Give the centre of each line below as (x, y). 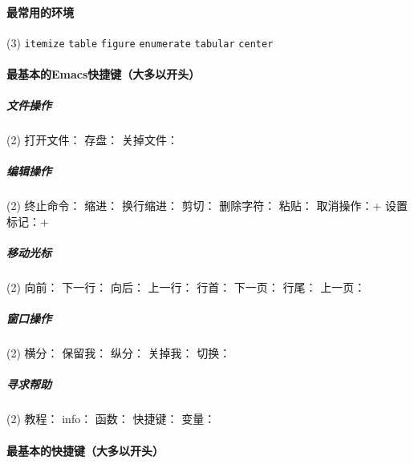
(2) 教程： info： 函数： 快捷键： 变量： (111, 419)
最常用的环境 (40, 12)
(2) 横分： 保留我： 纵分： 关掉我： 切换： (119, 353)
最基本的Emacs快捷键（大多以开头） (103, 74)
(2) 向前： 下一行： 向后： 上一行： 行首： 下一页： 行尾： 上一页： (186, 287)
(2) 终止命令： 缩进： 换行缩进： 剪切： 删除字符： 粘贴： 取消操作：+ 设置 (207, 206)
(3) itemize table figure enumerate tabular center (140, 42)
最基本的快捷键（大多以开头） (85, 450)
